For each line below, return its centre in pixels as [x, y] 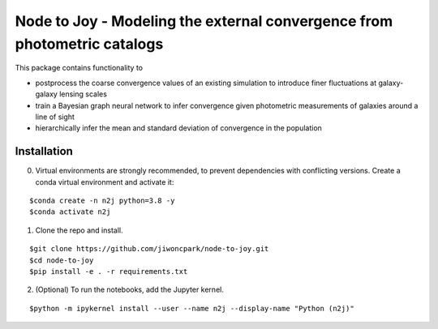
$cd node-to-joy [62, 260]
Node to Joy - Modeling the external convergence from [204, 21]
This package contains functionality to [79, 68]
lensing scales [83, 94]
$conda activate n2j [70, 212]
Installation [44, 151]
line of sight [55, 117]
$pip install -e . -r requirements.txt [109, 271]
